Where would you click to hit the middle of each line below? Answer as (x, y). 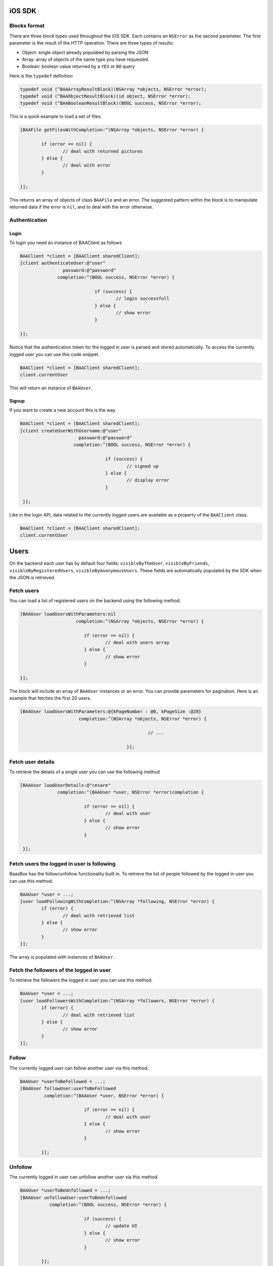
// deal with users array (137, 642)
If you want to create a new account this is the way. (63, 410)
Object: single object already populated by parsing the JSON (85, 52)
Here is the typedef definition (41, 75)
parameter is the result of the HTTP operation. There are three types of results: (92, 43)
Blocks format (27, 26)
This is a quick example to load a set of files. (56, 116)
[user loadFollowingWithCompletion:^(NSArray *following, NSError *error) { (117, 901)
